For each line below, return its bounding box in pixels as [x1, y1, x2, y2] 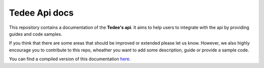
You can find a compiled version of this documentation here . [9, 56, 131, 62]
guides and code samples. [9, 31, 63, 37]
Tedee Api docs [9, 7, 74, 18]
